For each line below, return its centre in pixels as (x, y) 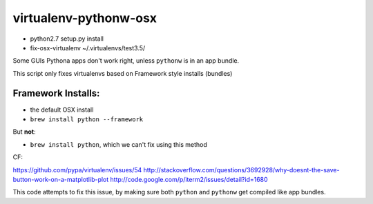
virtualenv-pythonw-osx (85, 18)
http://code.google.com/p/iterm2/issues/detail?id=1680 (189, 179)
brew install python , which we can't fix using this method (118, 144)
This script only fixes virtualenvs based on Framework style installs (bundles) (123, 73)
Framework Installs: (56, 93)
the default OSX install (62, 110)
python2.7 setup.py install (67, 39)
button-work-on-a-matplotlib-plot (61, 179)
